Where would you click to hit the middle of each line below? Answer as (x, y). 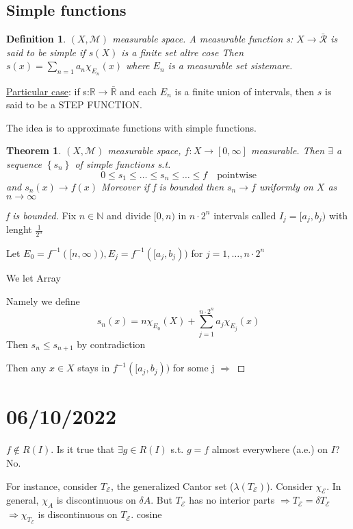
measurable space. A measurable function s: (203, 39)
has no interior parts (232, 500)
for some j (194, 368)
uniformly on (286, 187)
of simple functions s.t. (123, 163)
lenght (19, 229)
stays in (94, 368)
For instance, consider (52, 485)
